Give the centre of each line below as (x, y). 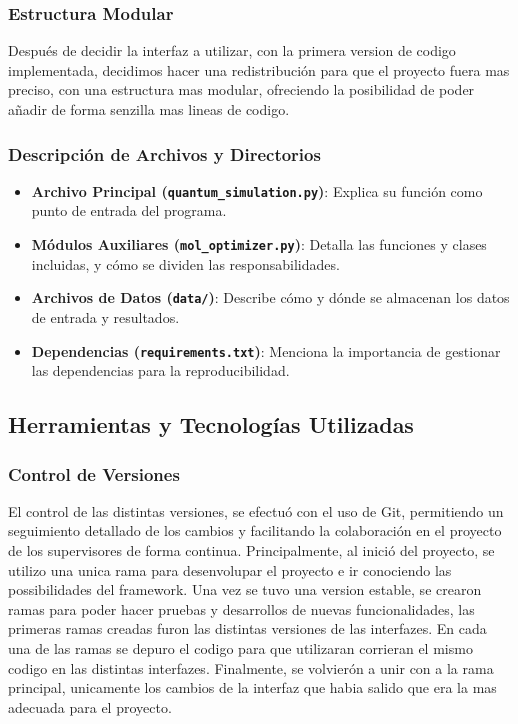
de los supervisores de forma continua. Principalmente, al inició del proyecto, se (251, 550)
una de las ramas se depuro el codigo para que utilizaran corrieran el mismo (240, 647)
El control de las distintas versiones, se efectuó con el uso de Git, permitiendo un (256, 510)
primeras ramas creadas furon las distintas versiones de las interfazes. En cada (247, 628)
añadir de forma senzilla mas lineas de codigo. (149, 109)
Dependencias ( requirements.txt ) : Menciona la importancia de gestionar (266, 350)
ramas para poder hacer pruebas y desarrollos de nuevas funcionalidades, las (241, 608)
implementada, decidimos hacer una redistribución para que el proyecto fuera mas (259, 69)
